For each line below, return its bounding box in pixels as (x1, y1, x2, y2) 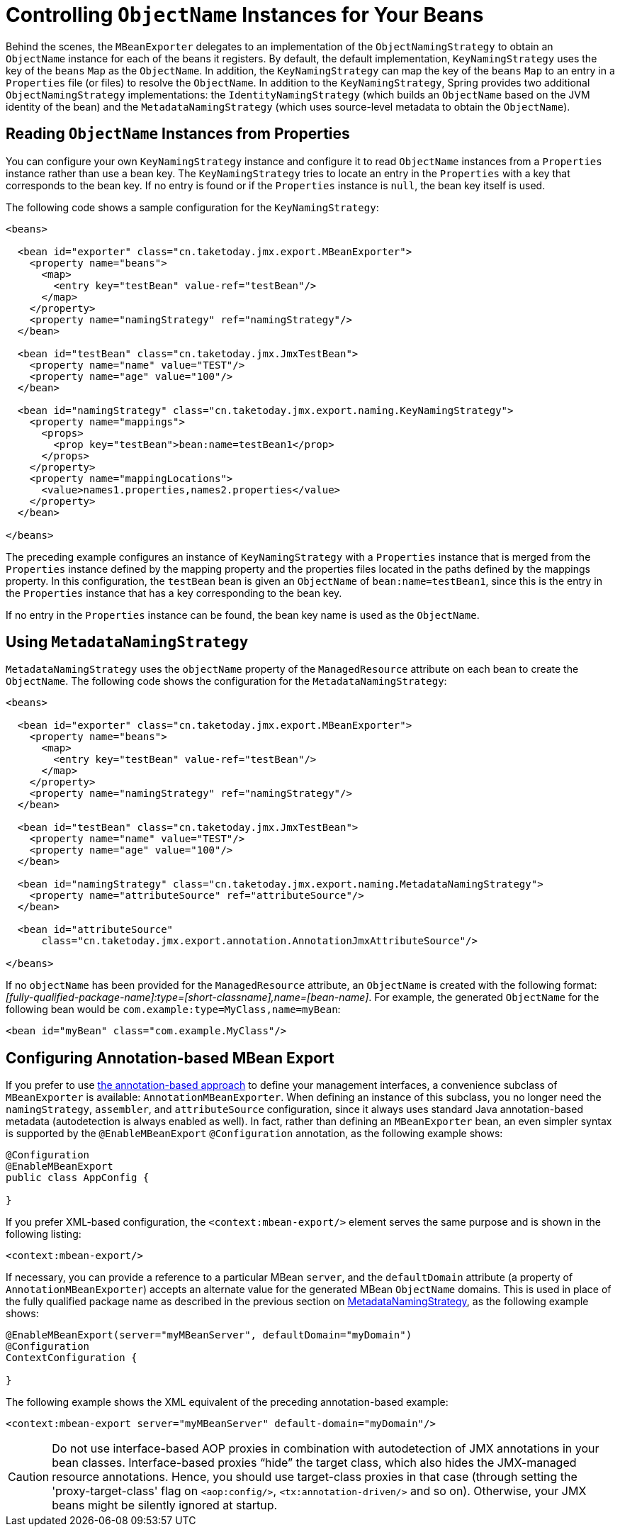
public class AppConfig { (6, 1172, 150, 1184)
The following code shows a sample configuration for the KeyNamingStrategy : (6, 201, 379, 213)
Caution (8, 1470, 50, 1485)
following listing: (6, 1228, 81, 1241)
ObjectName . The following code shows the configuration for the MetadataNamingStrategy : (6, 675, 447, 688)
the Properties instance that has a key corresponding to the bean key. (6, 586, 342, 599)
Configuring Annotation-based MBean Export (6, 1049, 334, 1067)
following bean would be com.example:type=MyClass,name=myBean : (6, 1003, 341, 1016)
